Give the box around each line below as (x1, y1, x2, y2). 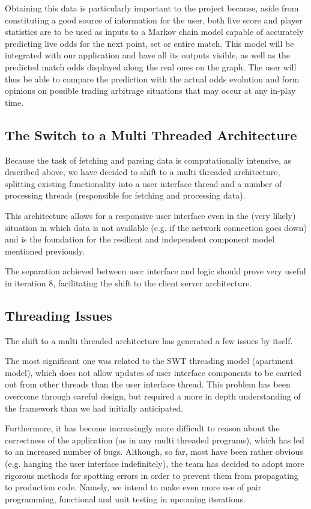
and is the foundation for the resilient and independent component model (5, 233, 275, 245)
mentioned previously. (5, 244, 85, 257)
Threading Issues (5, 306, 112, 324)
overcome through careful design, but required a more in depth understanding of (5, 390, 301, 403)
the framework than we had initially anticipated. (5, 401, 184, 414)
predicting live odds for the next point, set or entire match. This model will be (5, 37, 294, 49)
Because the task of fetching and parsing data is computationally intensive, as (5, 153, 292, 166)
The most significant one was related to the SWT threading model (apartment (5, 354, 294, 367)
